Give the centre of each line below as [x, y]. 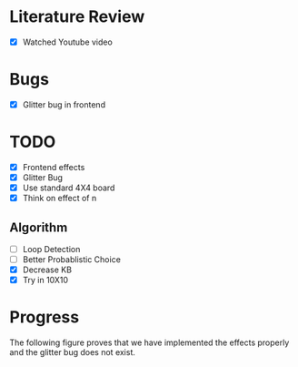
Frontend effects [54, 167]
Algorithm [39, 227]
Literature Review [77, 17]
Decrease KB [47, 270]
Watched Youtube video [68, 42]
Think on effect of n [60, 199]
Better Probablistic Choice [71, 260]
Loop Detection [51, 249]
